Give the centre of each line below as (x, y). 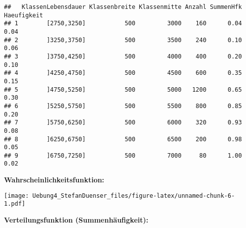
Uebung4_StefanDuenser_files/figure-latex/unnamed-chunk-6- (134, 196)
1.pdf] (15, 204)
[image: (17, 196)
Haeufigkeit (24, 15)
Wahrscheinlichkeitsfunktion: (54, 180)
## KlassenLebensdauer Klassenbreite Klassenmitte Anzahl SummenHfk (123, 7)
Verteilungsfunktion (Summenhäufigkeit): (76, 220)
